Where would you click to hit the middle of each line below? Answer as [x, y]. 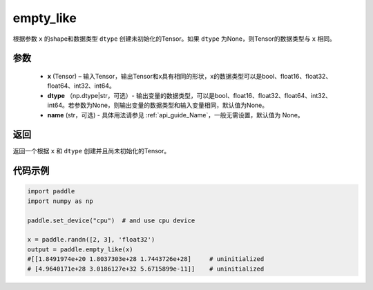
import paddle [51, 191]
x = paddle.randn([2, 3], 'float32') [91, 240]
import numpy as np [60, 201]
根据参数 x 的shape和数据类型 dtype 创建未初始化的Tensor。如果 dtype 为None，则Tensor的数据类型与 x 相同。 [174, 39]
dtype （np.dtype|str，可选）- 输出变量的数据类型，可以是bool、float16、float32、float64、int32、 [189, 95]
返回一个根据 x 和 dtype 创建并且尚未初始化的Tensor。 [92, 151]
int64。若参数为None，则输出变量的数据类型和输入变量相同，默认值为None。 [158, 105]
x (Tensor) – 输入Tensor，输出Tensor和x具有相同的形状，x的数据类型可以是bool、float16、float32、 [190, 76]
